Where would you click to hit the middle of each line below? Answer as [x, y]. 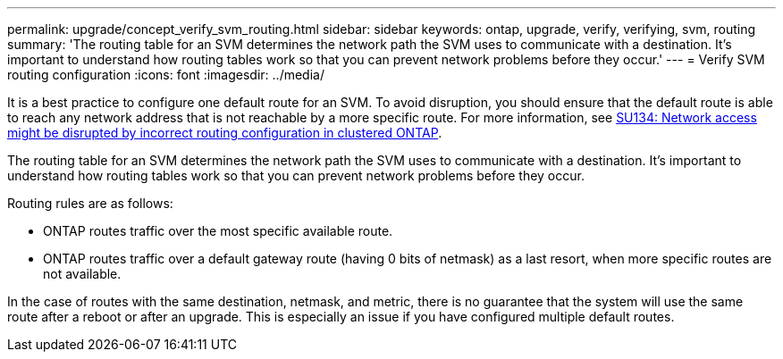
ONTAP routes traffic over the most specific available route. [218, 231]
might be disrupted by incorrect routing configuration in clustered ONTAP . [225, 133]
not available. [82, 274]
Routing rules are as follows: [90, 203]
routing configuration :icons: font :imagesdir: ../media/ [166, 75]
